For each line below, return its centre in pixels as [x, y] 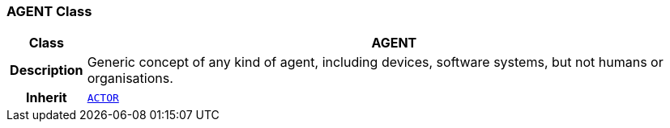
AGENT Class [49, 11]
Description [47, 70]
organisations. [130, 78]
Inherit [46, 98]
